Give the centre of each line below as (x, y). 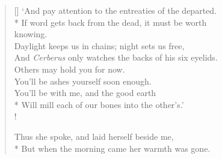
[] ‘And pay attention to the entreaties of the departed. (115, 10)
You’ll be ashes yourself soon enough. (83, 81)
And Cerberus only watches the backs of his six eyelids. (116, 57)
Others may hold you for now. (69, 69)
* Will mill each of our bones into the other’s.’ (99, 104)
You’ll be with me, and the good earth (85, 93)
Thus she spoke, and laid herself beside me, (94, 136)
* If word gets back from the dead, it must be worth (110, 22)
